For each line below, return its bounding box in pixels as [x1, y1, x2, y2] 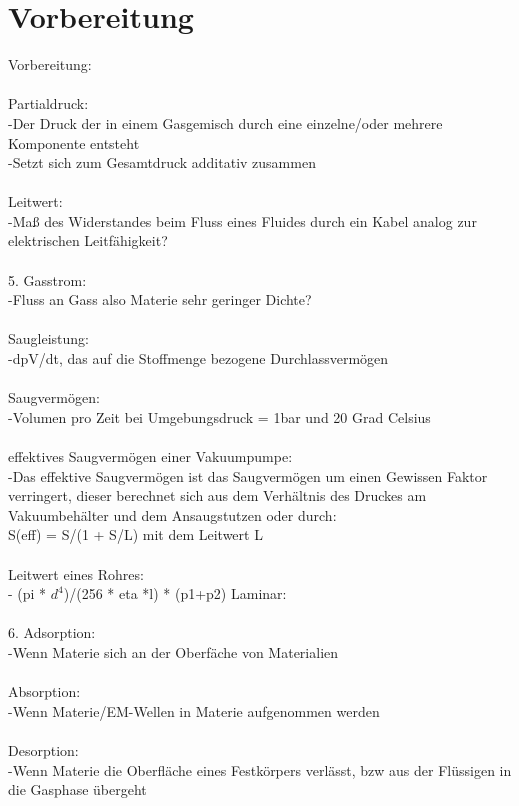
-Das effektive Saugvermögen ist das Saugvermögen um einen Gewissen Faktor [8, 465, 488, 486]
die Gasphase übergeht [8, 779, 147, 800]
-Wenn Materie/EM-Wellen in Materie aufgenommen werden [8, 700, 380, 721]
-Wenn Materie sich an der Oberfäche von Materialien [8, 641, 339, 662]
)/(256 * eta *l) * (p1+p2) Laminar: [63, 583, 287, 604]
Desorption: [8, 739, 79, 760]
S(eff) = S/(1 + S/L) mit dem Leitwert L [8, 524, 263, 545]
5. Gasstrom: [8, 269, 87, 290]
